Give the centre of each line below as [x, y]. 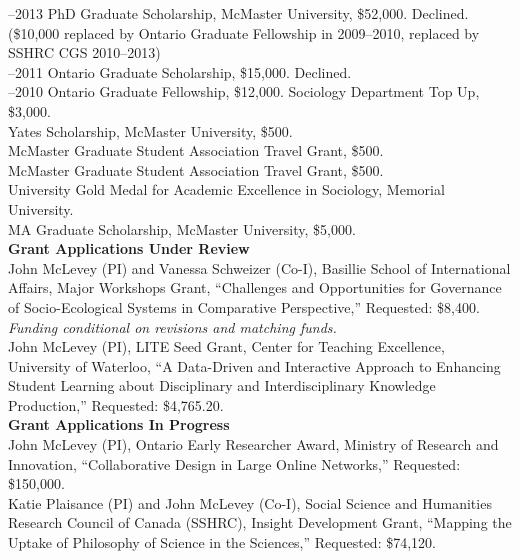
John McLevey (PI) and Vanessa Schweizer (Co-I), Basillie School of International [259, 267]
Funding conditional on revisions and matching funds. [172, 326]
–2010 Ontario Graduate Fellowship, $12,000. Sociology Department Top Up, [244, 91]
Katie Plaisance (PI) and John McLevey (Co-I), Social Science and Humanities [250, 502]
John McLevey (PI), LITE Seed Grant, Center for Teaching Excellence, [226, 346]
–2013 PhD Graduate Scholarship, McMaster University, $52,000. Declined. [238, 13]
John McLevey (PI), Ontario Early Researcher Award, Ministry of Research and [253, 444]
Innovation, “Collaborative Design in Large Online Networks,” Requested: [234, 463]
